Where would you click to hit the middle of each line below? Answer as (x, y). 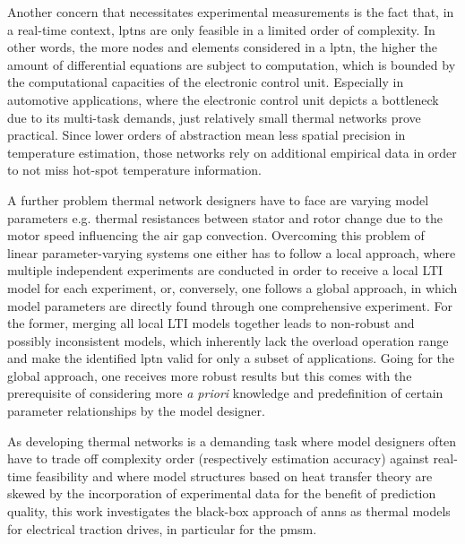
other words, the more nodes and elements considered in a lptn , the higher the (222, 47)
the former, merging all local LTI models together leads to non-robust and (211, 323)
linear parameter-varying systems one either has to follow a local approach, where (232, 252)
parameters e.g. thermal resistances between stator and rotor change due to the (225, 217)
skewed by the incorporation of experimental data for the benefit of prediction (222, 493)
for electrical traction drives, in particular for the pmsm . (162, 528)
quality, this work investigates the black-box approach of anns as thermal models (229, 511)
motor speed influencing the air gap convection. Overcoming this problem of (216, 235)
